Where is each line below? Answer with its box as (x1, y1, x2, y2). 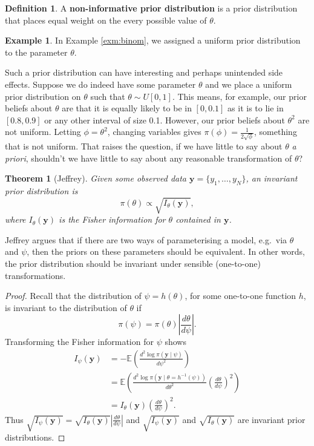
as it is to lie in (227, 102, 284, 114)
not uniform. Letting (5, 125, 81, 138)
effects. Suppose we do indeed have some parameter (5, 77, 196, 90)
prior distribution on (5, 90, 81, 102)
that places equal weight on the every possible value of (5, 13, 207, 26)
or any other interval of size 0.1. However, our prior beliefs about (44, 113, 285, 126)
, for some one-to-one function (185, 289, 296, 302)
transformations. (5, 269, 66, 281)
